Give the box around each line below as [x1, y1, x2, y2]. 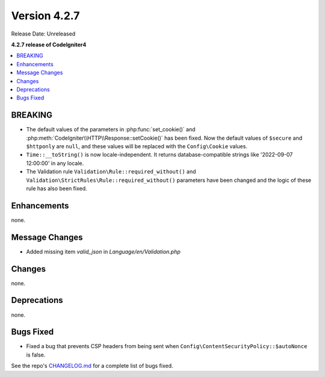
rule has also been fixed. [26, 184, 87, 192]
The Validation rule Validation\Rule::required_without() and [26, 168, 196, 175]
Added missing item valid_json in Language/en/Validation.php [26, 248, 181, 255]
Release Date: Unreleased [11, 30, 76, 37]
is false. [26, 351, 46, 358]
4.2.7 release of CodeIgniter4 [11, 41, 87, 48]
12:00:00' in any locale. [26, 160, 84, 167]
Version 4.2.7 [11, 9, 80, 22]
